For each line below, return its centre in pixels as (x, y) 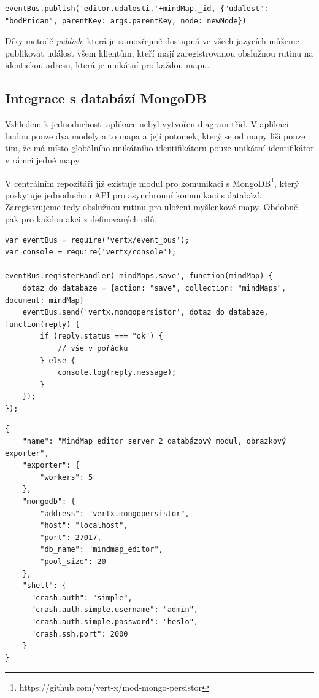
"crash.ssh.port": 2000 (79, 634)
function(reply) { (42, 324)
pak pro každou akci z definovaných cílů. (81, 218)
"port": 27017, (71, 537)
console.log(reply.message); (117, 373)
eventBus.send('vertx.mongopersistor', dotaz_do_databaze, (145, 312)
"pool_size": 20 (73, 562)
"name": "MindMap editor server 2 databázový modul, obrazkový (154, 441)
